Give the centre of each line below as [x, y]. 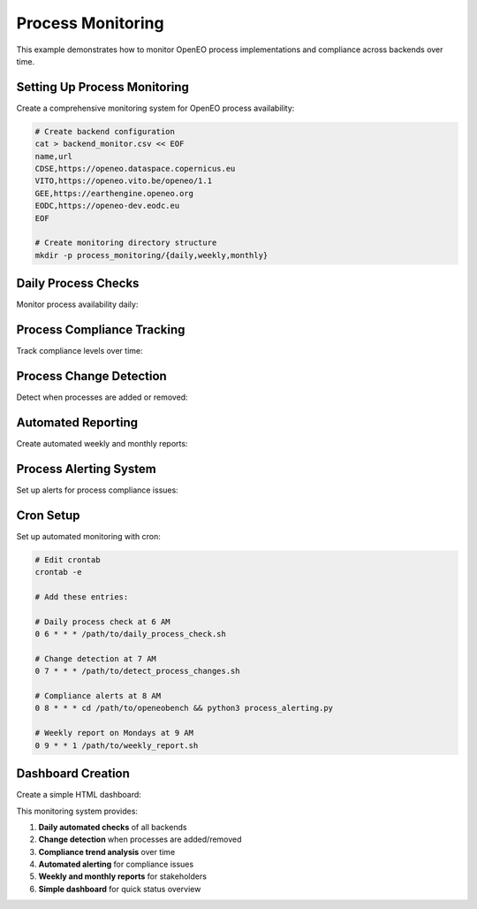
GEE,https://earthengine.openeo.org [114, 193]
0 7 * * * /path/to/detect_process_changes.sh [137, 671]
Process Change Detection [91, 376]
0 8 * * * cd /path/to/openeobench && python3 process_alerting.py [184, 708]
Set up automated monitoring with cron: [88, 536]
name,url [54, 156]
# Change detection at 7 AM [95, 658]
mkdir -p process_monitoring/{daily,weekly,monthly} [151, 255]
